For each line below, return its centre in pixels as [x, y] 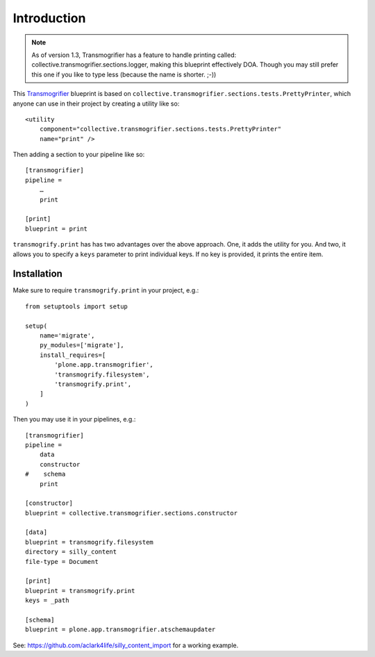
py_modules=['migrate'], [82, 345]
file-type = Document [62, 562]
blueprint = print [57, 228]
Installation [37, 274]
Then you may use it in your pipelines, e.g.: [74, 419]
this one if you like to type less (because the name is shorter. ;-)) [124, 74]
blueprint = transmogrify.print [80, 591]
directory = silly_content [71, 552]
